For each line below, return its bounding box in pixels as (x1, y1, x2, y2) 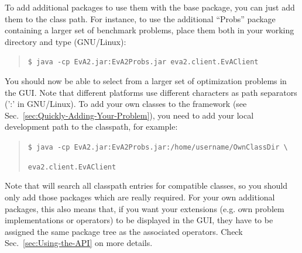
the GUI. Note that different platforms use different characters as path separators (5, 86, 297, 98)
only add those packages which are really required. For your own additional (5, 190, 275, 203)
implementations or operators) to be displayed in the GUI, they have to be (5, 214, 273, 226)
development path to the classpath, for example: (5, 120, 178, 133)
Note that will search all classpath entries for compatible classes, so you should (5, 179, 287, 192)
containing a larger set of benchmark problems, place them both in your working (5, 24, 294, 36)
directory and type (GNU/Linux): (5, 35, 126, 47)
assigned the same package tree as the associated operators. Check (5, 225, 243, 237)
